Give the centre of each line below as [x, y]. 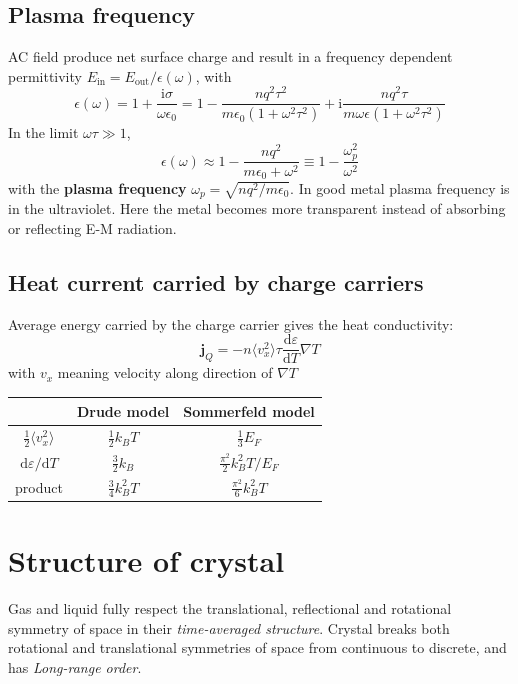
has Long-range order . [75, 666]
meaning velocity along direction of [165, 372]
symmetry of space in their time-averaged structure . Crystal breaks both [229, 627]
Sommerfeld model [249, 410]
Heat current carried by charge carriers [216, 282]
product [39, 486]
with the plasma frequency [97, 187]
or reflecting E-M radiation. [92, 228]
